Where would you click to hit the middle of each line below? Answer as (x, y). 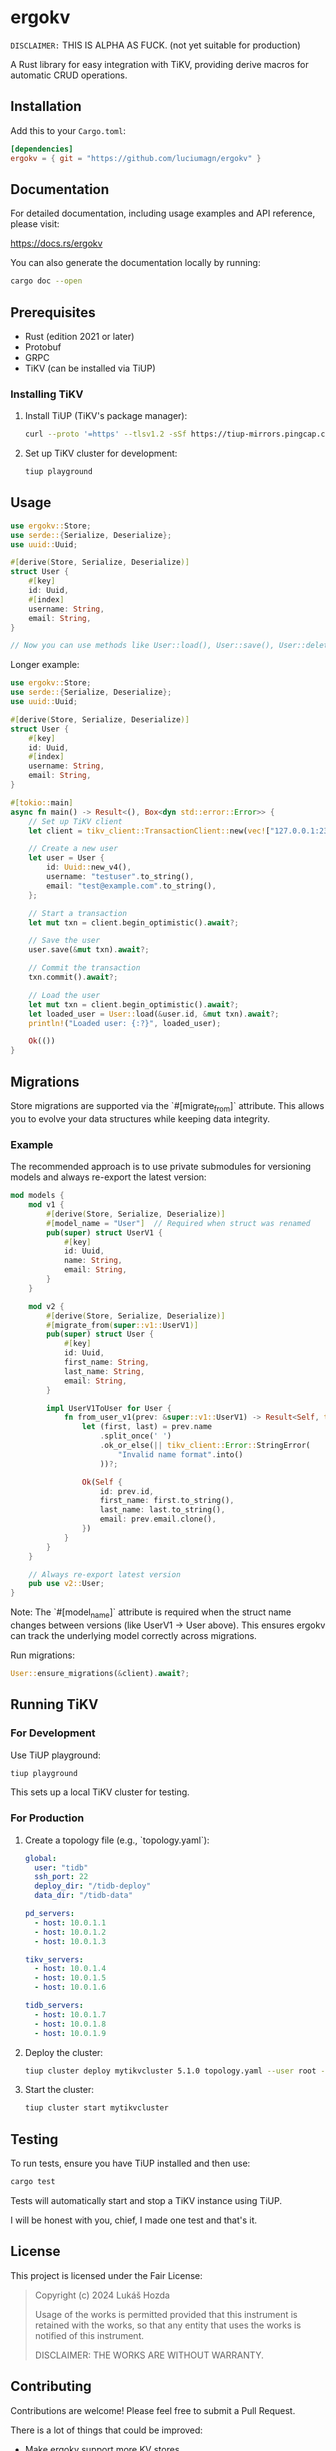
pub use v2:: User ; (66, 1584)
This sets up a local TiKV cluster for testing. (100, 1792)
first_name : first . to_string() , (167, 1501)
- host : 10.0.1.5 (70, 1978)
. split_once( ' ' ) (135, 1436)
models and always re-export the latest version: (108, 1177)
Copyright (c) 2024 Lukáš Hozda (102, 2295)
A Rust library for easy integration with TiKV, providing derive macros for (159, 64)
